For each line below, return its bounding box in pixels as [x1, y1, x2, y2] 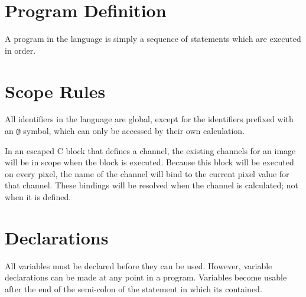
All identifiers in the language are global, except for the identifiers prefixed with [5, 113, 294, 125]
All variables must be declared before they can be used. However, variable [5, 259, 272, 272]
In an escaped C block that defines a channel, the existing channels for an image [5, 144, 296, 156]
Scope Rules [5, 79, 106, 103]
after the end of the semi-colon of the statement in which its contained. [5, 282, 262, 295]
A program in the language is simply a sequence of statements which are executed [5, 32, 301, 45]
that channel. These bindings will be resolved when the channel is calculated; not [5, 179, 298, 191]
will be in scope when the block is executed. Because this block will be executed [5, 156, 294, 168]
